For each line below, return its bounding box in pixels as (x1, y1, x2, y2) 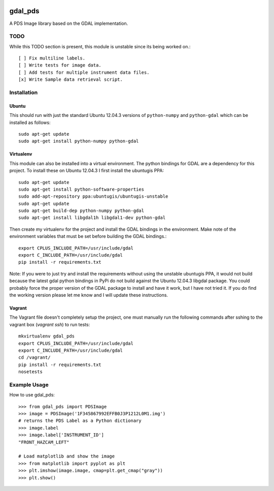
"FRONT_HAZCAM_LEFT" (18, 439, 70, 445)
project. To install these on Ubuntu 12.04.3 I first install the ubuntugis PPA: (9, 168, 164, 174)
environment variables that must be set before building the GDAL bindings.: (9, 233, 167, 239)
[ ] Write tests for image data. (18, 63, 101, 68)
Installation (9, 89, 38, 96)
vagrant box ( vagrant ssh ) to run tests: (9, 321, 90, 327)
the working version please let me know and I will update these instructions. (9, 292, 168, 298)
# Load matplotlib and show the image (18, 453, 115, 459)
